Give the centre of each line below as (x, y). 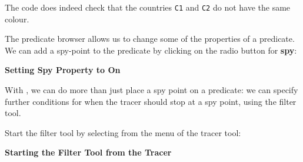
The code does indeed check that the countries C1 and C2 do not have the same (148, 7)
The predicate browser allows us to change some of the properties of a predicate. (150, 39)
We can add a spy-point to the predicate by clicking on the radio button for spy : (151, 50)
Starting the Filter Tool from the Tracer (88, 152)
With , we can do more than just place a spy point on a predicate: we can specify (151, 90)
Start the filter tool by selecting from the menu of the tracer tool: (123, 132)
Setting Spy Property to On (63, 70)
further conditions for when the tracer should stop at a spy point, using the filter (151, 101)
